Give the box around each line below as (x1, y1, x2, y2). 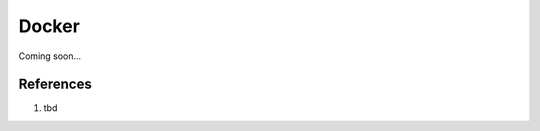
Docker (18, 15, 80, 37)
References (18, 76, 92, 93)
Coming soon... (18, 50, 82, 62)
